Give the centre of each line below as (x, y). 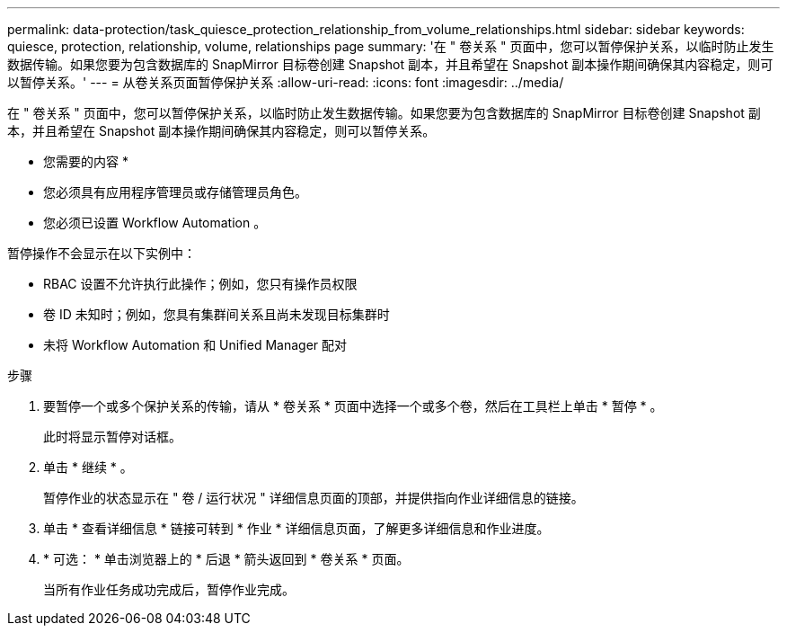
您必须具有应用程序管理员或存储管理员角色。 (175, 192)
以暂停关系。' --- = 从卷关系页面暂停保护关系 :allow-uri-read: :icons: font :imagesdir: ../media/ (286, 82)
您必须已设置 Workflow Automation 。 (155, 223)
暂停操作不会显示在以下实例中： (102, 253)
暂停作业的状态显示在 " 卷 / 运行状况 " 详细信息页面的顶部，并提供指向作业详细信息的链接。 (314, 498)
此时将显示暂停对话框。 (112, 437)
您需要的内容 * (86, 161)
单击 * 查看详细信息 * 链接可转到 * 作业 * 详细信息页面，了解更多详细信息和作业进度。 (296, 528)
